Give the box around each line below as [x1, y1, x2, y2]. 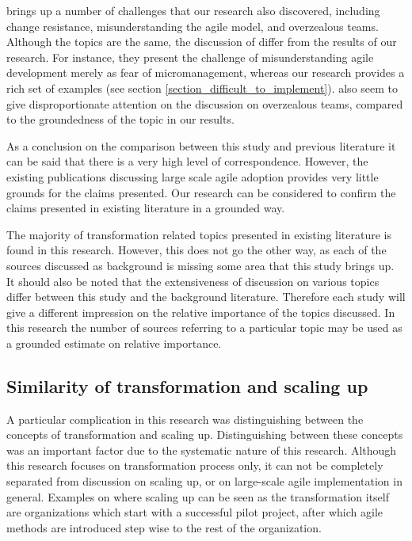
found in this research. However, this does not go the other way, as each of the [6, 242, 387, 258]
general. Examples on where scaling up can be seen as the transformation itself [6, 488, 390, 505]
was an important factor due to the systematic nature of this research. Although [6, 441, 397, 458]
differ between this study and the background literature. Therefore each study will [6, 288, 406, 305]
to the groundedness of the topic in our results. [6, 111, 235, 128]
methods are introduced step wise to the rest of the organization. [6, 519, 322, 535]
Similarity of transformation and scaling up [6, 373, 368, 398]
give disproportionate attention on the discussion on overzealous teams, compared [6, 95, 403, 112]
